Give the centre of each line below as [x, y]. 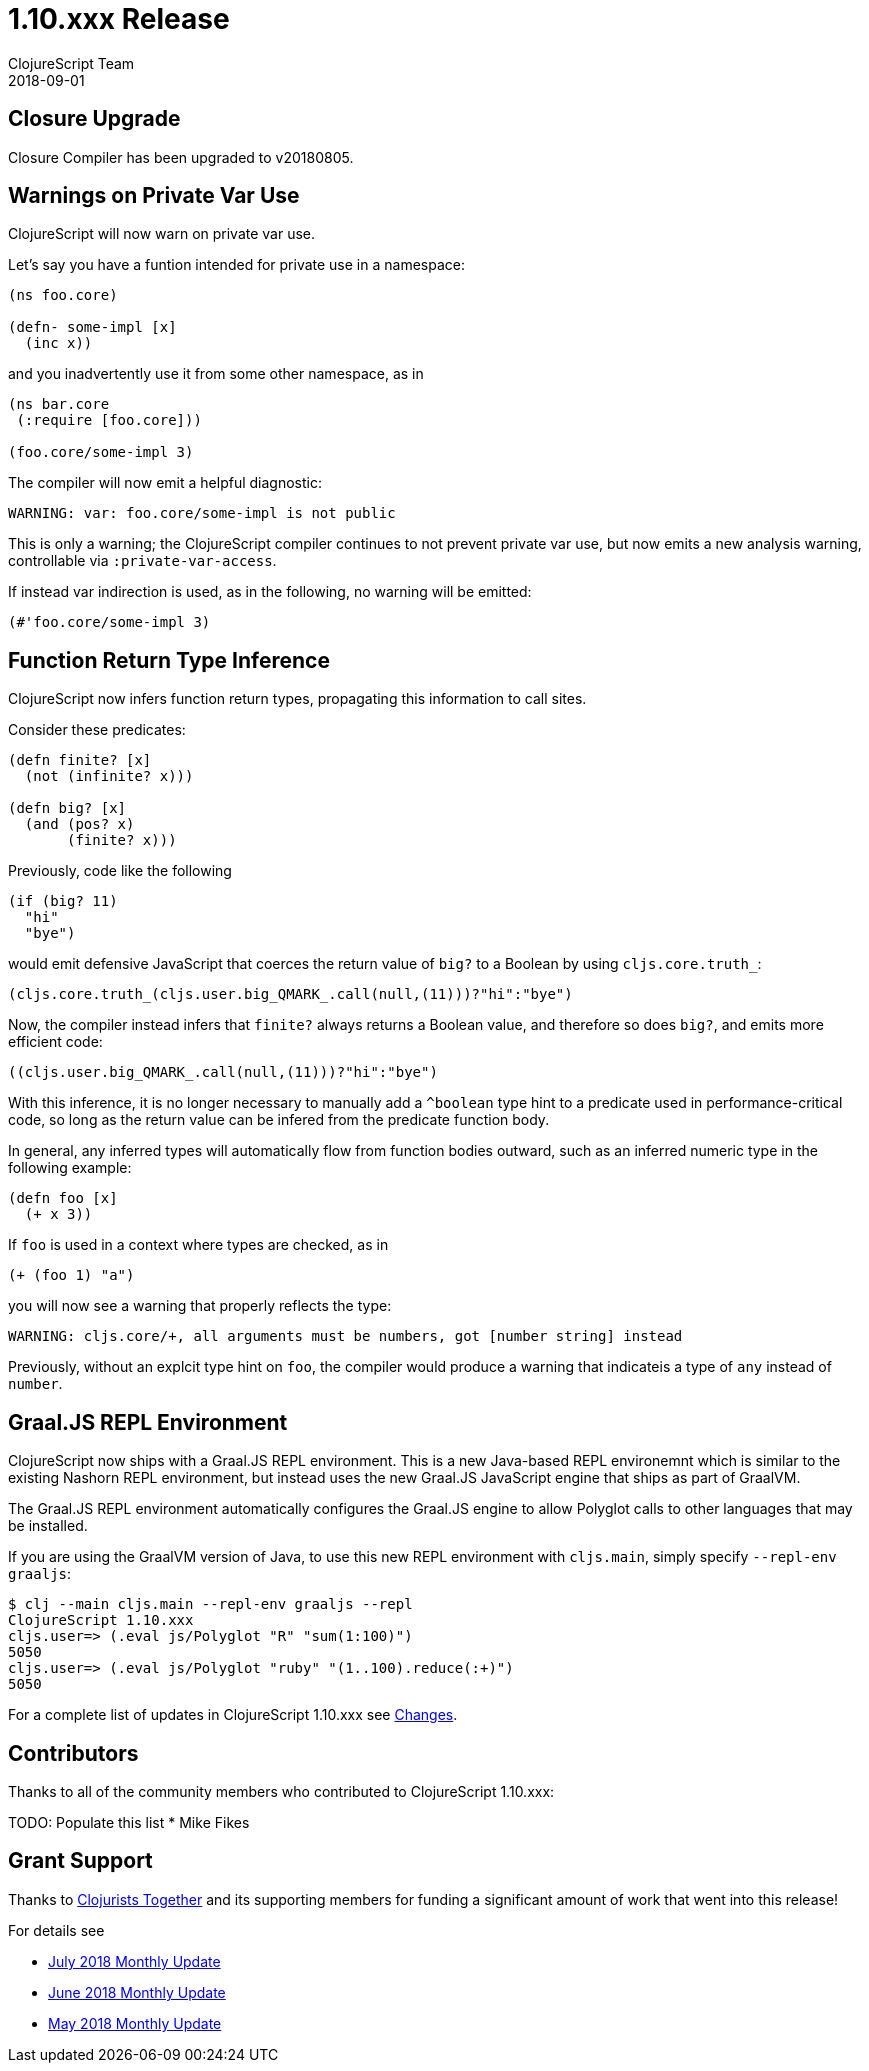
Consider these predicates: [97, 730]
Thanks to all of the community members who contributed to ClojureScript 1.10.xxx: [281, 1791]
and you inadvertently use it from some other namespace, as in [216, 374]
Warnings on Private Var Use [154, 196]
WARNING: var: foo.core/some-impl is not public [202, 513]
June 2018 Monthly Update [137, 1992]
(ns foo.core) [63, 295]
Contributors [73, 1753]
